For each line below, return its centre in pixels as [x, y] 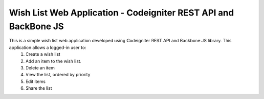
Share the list [39, 88]
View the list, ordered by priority [58, 75]
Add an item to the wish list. [54, 61]
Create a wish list [43, 54]
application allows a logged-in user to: [48, 47]
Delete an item [40, 67]
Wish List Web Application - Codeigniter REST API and [121, 13]
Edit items [36, 81]
